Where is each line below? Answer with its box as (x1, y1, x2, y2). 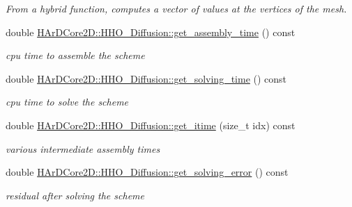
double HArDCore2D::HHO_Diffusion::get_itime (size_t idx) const (6, 117, 296, 132)
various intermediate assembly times (6, 141, 160, 156)
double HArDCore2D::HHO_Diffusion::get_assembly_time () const (6, 24, 296, 39)
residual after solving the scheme (6, 188, 144, 202)
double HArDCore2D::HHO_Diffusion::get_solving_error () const (6, 165, 289, 179)
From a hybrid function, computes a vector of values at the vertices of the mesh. (6, 1, 347, 15)
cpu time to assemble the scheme (6, 48, 145, 63)
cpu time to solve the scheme (6, 94, 129, 109)
